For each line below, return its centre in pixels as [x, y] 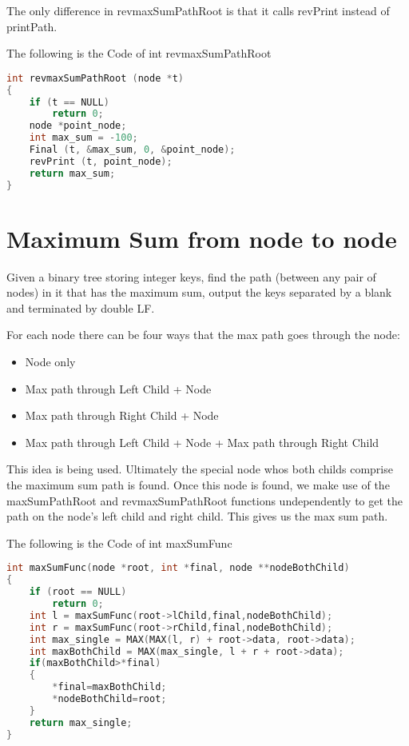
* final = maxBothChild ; [109, 687]
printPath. [32, 26]
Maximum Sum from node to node [202, 238]
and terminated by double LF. [81, 307]
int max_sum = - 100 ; [83, 138]
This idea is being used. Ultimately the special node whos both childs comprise [200, 469]
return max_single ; [81, 722]
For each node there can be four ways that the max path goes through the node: [203, 335]
